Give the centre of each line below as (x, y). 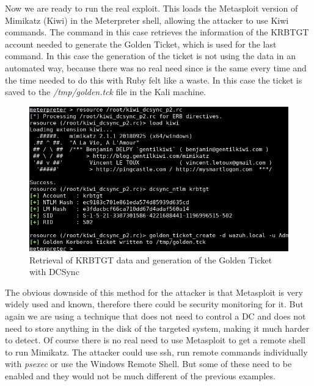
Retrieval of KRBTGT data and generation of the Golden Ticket (151, 259)
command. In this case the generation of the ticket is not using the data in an (150, 56)
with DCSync (54, 272)
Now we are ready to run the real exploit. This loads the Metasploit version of (152, 8)
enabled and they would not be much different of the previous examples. (140, 376)
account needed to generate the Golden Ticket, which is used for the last (141, 44)
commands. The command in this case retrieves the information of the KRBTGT (157, 32)
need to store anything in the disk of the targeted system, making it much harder (157, 328)
